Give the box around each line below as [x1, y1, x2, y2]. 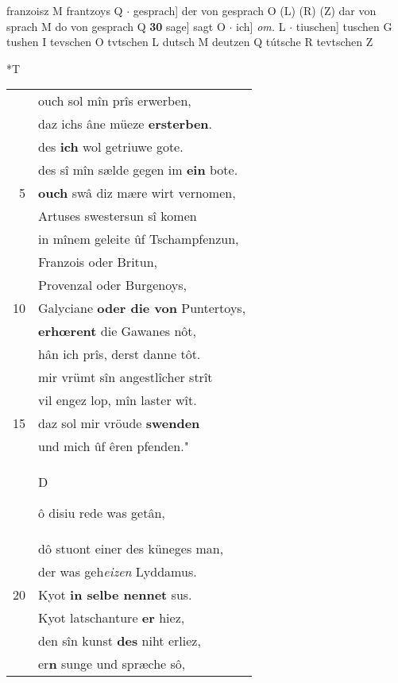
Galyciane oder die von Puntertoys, [38, 299, 246, 318]
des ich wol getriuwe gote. [38, 137, 184, 156]
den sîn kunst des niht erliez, [38, 631, 201, 650]
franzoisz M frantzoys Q [6, 2, 123, 18]
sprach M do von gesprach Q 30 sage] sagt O [6, 17, 226, 34]
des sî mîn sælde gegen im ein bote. [38, 160, 238, 179]
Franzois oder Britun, [38, 253, 158, 272]
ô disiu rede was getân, [38, 504, 165, 523]
